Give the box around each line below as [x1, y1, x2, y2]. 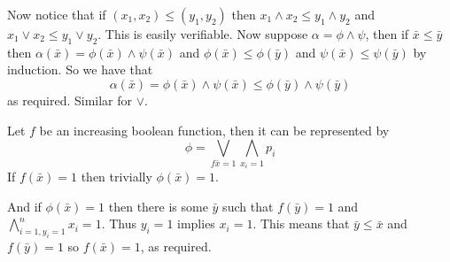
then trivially [81, 167, 152, 186]
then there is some [108, 196, 208, 215]
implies [177, 214, 215, 233]
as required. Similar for [7, 90, 133, 109]
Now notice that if [7, 5, 106, 23]
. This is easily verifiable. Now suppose [97, 25, 308, 42]
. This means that [252, 214, 350, 233]
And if [7, 196, 42, 215]
